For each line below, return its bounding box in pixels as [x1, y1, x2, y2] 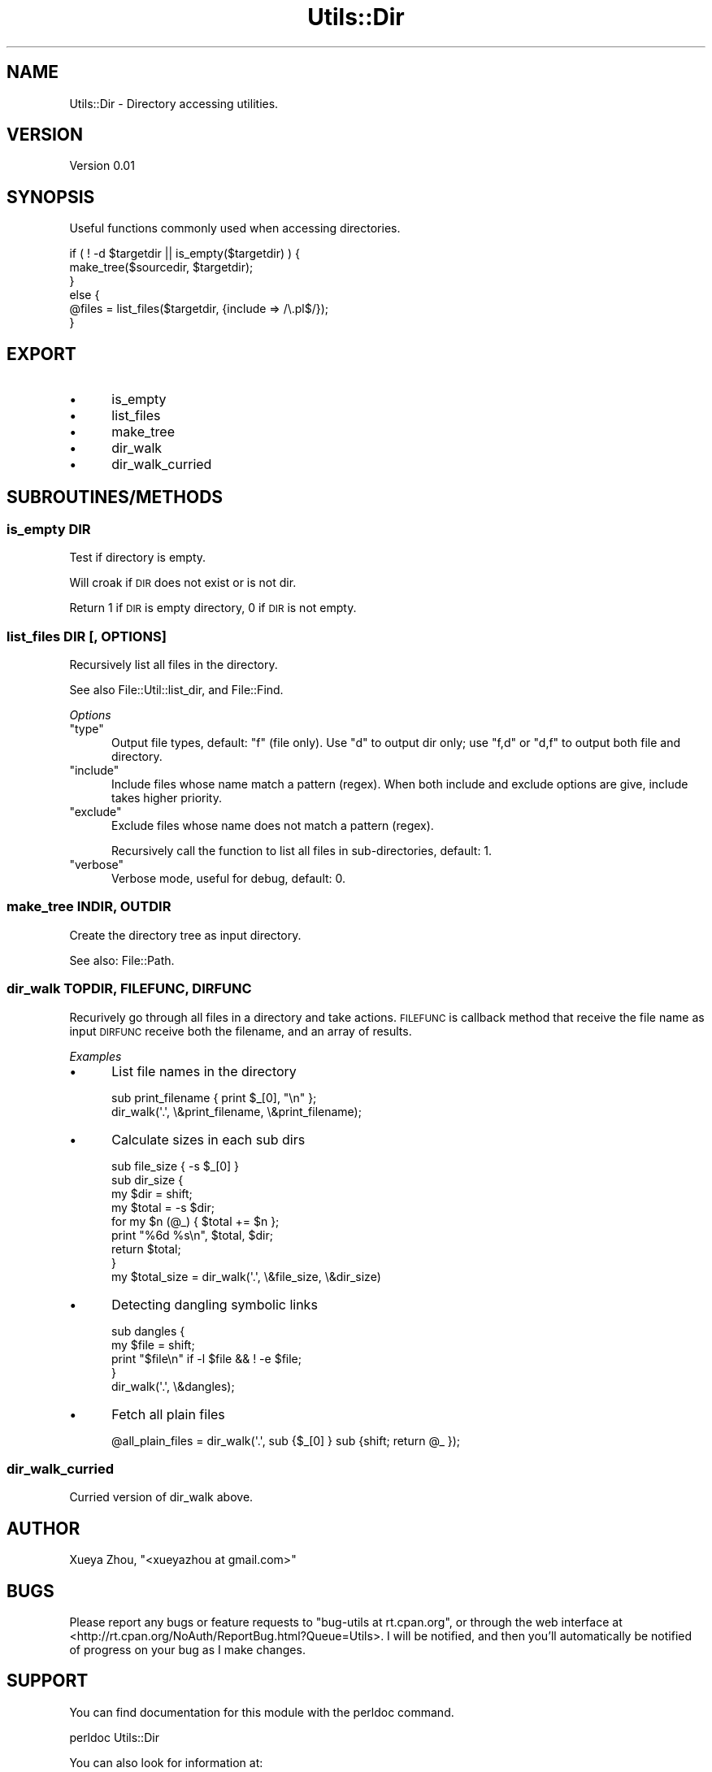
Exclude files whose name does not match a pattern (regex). [111, 819, 434, 833]
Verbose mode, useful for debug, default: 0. [111, 871, 346, 886]
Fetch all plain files [111, 1405, 225, 1422]
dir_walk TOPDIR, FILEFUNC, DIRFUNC [7, 980, 252, 997]
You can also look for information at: [69, 1755, 263, 1770]
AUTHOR [7, 1518, 80, 1539]
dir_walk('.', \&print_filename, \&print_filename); [111, 1104, 362, 1118]
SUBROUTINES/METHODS [7, 486, 224, 507]
